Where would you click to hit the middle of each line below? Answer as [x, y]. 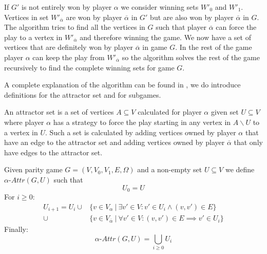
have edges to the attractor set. [53, 152]
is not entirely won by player [67, 7]
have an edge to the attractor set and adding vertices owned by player [115, 142]
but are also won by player [192, 17]
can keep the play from [69, 57]
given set [225, 112]
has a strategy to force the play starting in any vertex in [142, 122]
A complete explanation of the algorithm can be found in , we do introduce [122, 85]
